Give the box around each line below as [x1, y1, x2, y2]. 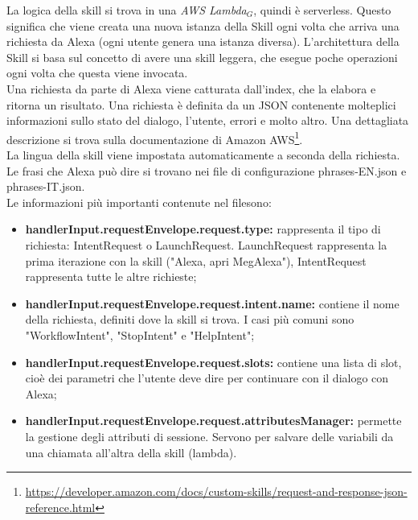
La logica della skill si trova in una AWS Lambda [6, 2, 247, 18]
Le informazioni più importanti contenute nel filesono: [6, 193, 272, 210]
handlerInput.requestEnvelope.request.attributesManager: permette [25, 412, 402, 429]
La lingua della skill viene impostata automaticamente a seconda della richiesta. [6, 147, 400, 163]
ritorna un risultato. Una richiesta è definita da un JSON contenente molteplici [6, 96, 396, 113]
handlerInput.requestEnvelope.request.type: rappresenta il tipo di [25, 221, 381, 237]
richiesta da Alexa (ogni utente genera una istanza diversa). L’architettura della [6, 33, 400, 50]
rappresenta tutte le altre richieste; [25, 268, 197, 285]
